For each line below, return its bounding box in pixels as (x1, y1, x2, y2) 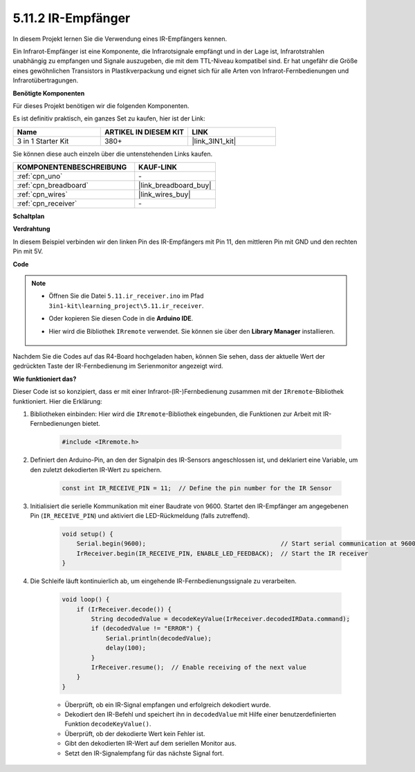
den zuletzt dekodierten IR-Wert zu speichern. (30, 465, 162, 474)
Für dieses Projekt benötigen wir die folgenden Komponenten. (12, 101, 190, 110)
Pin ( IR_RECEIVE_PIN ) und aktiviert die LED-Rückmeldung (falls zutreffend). (30, 512, 250, 520)
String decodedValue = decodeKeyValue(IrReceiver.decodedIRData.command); (91, 615, 351, 622)
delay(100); (105, 644, 147, 652)
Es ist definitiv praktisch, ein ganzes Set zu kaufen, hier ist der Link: (12, 114, 205, 123)
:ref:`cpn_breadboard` (17, 181, 89, 190)
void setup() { (62, 530, 113, 538)
